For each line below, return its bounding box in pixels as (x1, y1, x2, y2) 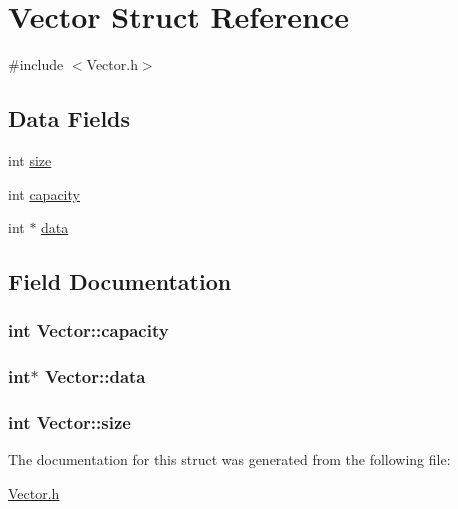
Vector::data (44, 364, 146, 389)
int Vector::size (8, 410, 131, 435)
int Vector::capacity (8, 318, 169, 343)
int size (8, 149, 52, 170)
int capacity (8, 183, 80, 204)
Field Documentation (8, 266, 232, 297)
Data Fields (8, 103, 131, 134)
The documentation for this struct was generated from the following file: (8, 449, 451, 470)
